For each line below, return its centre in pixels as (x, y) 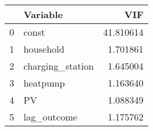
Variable (43, 14)
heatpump (44, 83)
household (44, 49)
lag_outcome (51, 117)
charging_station (59, 66)
